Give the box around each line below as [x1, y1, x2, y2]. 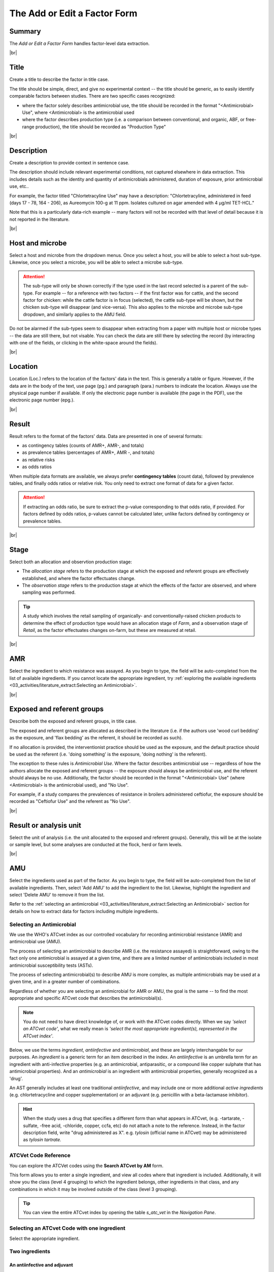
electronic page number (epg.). [9, 397, 75, 403]
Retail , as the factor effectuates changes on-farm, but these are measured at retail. [23, 627, 196, 633]
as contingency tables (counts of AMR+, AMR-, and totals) [22, 443, 144, 449]
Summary [9, 27, 41, 36]
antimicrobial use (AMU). [9, 939, 62, 945]
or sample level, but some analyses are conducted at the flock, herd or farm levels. [9, 842, 183, 847]
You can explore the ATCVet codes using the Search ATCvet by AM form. [9, 1163, 163, 1169]
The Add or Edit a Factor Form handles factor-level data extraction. [9, 41, 150, 47]
